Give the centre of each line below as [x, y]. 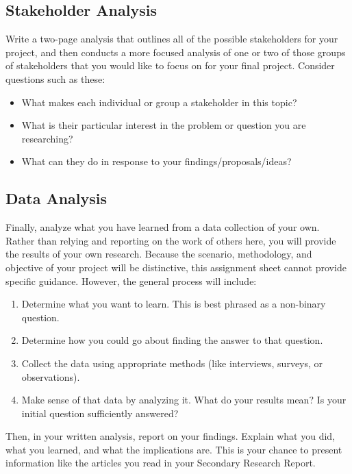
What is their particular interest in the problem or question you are [164, 125]
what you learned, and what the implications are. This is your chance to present [174, 449]
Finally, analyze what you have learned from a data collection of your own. [163, 227]
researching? [47, 138]
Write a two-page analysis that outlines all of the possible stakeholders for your [172, 39]
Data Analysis [56, 198]
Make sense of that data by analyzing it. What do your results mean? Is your [184, 400]
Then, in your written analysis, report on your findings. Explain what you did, [170, 436]
